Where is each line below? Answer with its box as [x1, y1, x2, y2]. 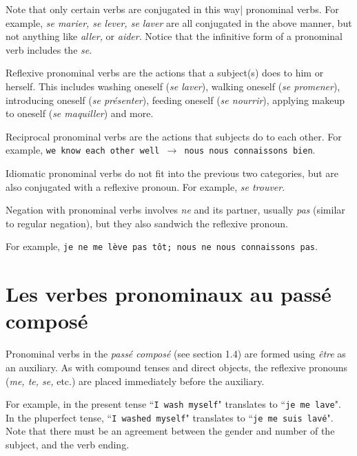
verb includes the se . [6, 42, 92, 56]
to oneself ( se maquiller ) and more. [6, 106, 154, 121]
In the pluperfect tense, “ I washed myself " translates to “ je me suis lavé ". [6, 410, 334, 424]
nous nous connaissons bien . [184, 143, 316, 157]
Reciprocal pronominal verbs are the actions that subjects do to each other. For [6, 129, 342, 143]
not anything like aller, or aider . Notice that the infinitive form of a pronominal [6, 29, 343, 43]
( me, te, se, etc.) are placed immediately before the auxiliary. [6, 373, 265, 388]
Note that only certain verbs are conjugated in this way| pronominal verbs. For [6, 2, 339, 16]
